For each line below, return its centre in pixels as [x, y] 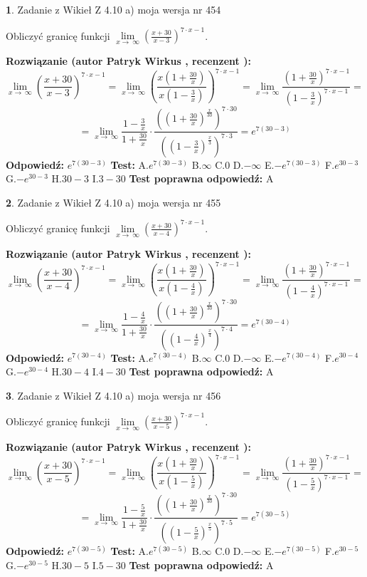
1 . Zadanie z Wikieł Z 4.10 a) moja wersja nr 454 [113, 9]
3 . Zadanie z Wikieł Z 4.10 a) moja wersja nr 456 [113, 395]
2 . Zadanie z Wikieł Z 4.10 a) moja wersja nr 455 [113, 202]
